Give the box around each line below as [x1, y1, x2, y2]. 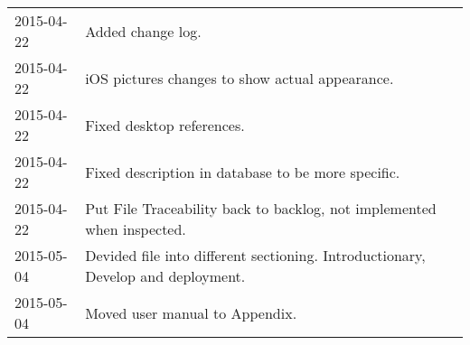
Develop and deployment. [85, 266, 246, 286]
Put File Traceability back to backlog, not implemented [85, 198, 437, 219]
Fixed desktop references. [85, 114, 245, 135]
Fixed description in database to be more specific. [85, 161, 400, 182]
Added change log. [85, 20, 202, 42]
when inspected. [85, 219, 186, 239]
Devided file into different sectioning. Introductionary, [85, 245, 426, 266]
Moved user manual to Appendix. [85, 302, 297, 323]
